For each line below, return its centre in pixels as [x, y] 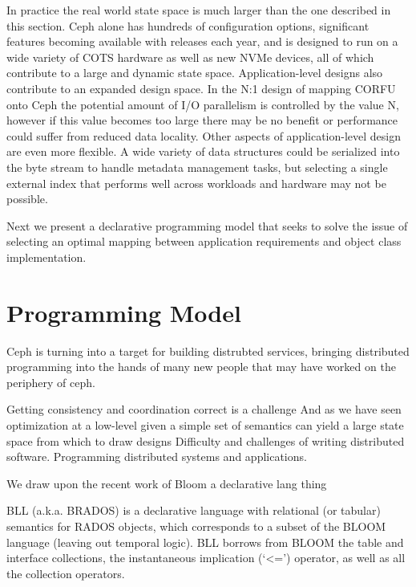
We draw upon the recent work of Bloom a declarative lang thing [167, 483]
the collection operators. [66, 573]
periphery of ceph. [51, 382]
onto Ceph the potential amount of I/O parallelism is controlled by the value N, [203, 104]
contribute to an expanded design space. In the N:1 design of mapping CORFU [201, 88]
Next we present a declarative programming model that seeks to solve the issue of [207, 225]
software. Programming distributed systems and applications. [157, 457]
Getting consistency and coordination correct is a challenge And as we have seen [204, 409]
